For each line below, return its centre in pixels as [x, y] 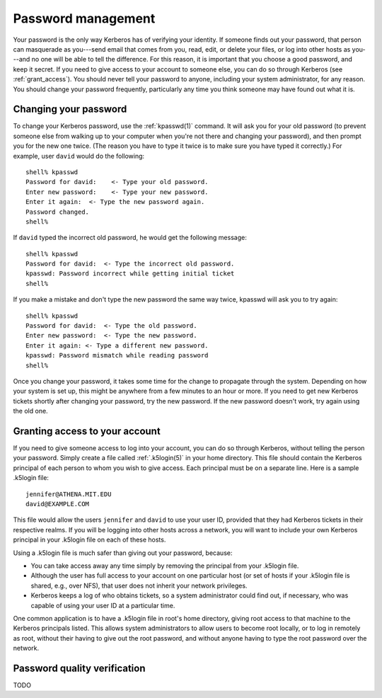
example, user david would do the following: [79, 156]
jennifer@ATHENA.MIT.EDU [69, 494]
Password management [84, 18]
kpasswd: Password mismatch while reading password [117, 355]
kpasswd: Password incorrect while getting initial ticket [130, 274]
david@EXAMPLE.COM [58, 504]
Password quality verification [79, 668]
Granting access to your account [87, 431]
